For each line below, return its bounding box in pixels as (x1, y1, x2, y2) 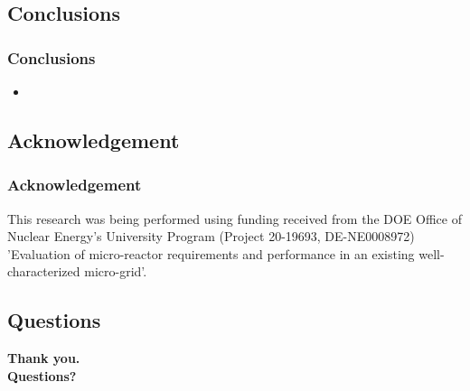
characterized (7, 262, 80, 281)
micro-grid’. (84, 262, 147, 281)
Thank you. (7, 349, 80, 368)
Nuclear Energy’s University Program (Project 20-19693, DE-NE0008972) (7, 227, 415, 246)
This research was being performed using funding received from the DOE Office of (7, 209, 462, 228)
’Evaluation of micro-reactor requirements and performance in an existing (7, 244, 415, 263)
